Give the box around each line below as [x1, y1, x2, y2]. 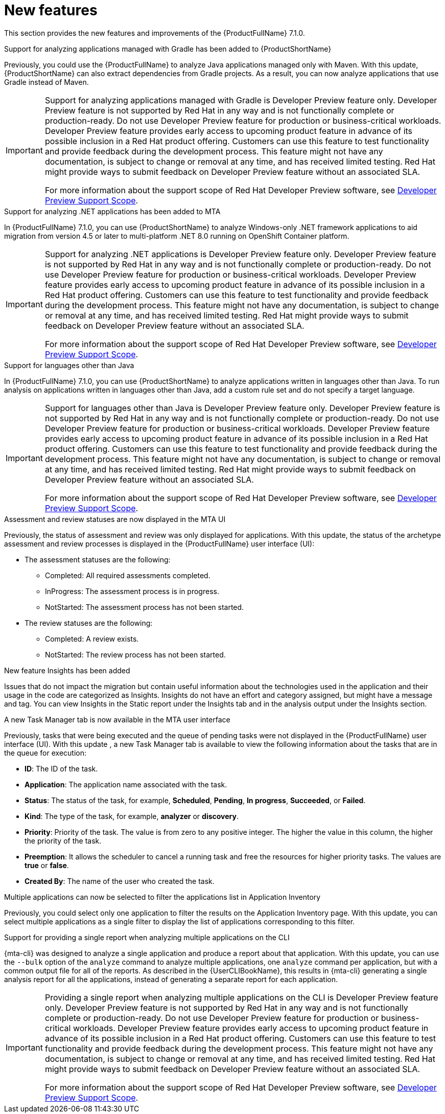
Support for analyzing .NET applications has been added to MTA [4, 207, 221, 216]
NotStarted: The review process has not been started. [45, 650, 226, 659]
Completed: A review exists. [45, 634, 139, 643]
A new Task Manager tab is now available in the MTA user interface [4, 715, 230, 724]
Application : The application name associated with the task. [25, 780, 227, 789]
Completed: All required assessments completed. [45, 571, 210, 580]
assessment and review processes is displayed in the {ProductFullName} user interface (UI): [4, 539, 315, 548]
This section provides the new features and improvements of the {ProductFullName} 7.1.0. [4, 28, 305, 37]
